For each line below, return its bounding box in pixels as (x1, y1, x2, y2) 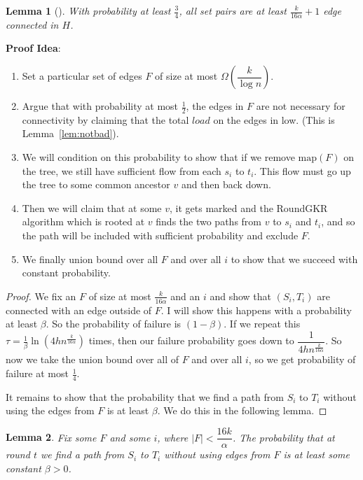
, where (157, 430, 189, 444)
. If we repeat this (224, 316, 301, 331)
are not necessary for (256, 99, 345, 113)
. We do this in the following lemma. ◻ (157, 403, 327, 418)
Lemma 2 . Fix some (6, 430, 97, 444)
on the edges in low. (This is (213, 112, 335, 127)
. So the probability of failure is (46, 316, 181, 331)
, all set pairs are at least (179, 3, 287, 17)
